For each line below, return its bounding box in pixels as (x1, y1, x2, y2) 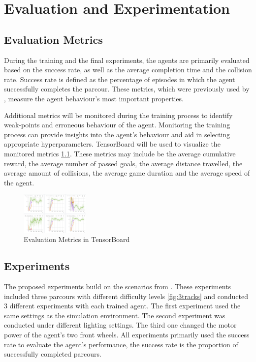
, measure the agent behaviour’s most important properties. (4, 93, 184, 103)
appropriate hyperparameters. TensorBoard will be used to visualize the (4, 139, 221, 149)
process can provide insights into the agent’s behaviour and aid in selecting (4, 129, 230, 139)
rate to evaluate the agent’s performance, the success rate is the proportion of (4, 339, 238, 349)
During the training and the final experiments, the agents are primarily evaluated (4, 55, 250, 65)
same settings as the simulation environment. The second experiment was (4, 310, 225, 320)
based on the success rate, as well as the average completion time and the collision (4, 64, 252, 75)
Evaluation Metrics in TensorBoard (24, 234, 130, 244)
